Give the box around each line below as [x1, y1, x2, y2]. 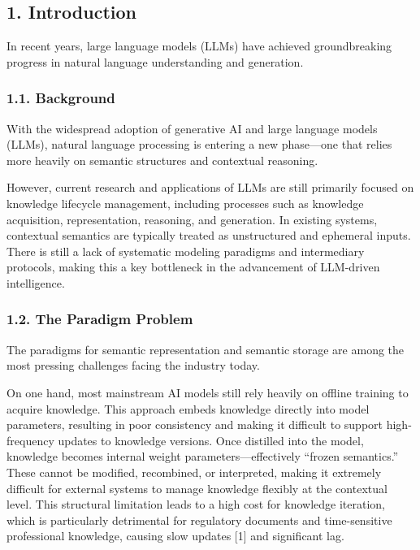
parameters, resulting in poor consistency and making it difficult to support [6, 416, 383, 433]
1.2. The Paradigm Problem [6, 309, 193, 329]
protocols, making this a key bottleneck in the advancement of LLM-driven [6, 258, 380, 275]
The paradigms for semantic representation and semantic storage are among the [6, 340, 405, 357]
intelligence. [6, 274, 65, 291]
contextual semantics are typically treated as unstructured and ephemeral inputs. [6, 227, 411, 244]
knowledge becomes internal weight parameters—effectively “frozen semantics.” [6, 448, 399, 465]
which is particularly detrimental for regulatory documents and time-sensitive [6, 511, 392, 528]
